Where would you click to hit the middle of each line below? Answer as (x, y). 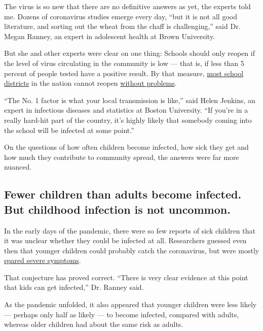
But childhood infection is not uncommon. (117, 209)
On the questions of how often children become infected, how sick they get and (126, 147)
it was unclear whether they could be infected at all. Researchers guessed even (125, 240)
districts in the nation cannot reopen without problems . (90, 83)
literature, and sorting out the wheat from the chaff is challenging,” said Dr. (122, 26)
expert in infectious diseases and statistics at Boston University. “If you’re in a (126, 110)
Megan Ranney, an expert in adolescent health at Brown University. (110, 36)
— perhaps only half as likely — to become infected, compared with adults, (122, 314)
